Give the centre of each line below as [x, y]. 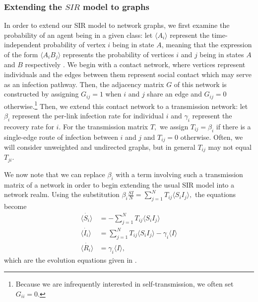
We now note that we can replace [55, 174]
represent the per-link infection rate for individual [88, 115]
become [15, 206]
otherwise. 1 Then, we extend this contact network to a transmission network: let [126, 105]
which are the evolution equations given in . [70, 259]
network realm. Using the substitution [62, 194]
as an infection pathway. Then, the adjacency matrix [84, 84]
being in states [222, 54]
